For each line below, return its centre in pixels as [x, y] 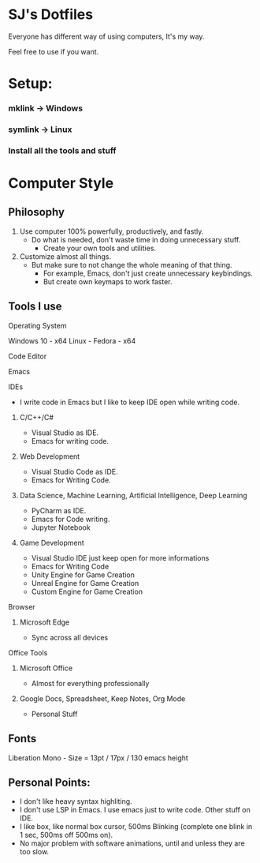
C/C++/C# [36, 417]
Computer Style [61, 184]
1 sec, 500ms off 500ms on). [66, 835]
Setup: [30, 84]
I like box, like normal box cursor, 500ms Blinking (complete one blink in [136, 827]
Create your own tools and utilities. [99, 248]
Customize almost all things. [65, 256]
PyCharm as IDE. [59, 510]
